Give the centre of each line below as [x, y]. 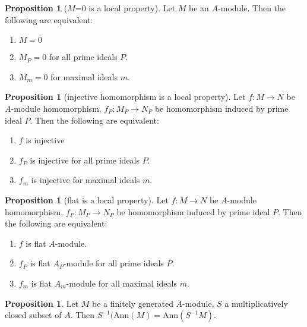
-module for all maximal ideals [121, 283]
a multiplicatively [256, 303]
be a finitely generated [132, 303]
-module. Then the [252, 8]
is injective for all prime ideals [85, 160]
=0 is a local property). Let [125, 8]
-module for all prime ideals [113, 263]
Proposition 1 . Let [42, 303]
